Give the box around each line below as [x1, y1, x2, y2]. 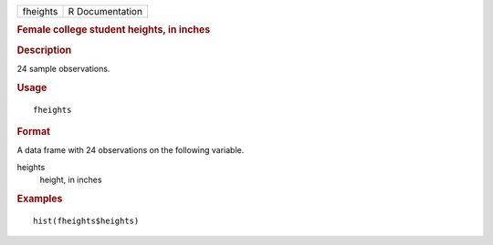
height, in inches [39, 174, 102, 186]
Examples [16, 192, 63, 205]
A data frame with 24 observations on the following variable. [16, 145, 245, 156]
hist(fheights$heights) [33, 215, 140, 226]
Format [16, 125, 50, 138]
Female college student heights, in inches [16, 24, 211, 36]
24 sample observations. [16, 63, 110, 74]
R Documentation [68, 5, 143, 17]
